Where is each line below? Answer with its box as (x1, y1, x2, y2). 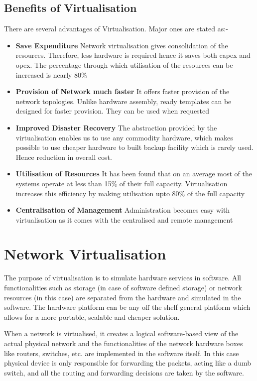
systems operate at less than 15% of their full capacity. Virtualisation (15, 178, 228, 188)
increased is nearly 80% (15, 69, 87, 80)
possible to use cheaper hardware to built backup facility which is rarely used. (15, 142, 254, 152)
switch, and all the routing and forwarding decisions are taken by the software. (4, 367, 244, 378)
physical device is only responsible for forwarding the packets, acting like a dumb (4, 358, 251, 368)
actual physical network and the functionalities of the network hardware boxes (4, 338, 243, 348)
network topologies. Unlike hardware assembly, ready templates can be (15, 96, 232, 106)
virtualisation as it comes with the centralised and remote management (15, 214, 233, 225)
